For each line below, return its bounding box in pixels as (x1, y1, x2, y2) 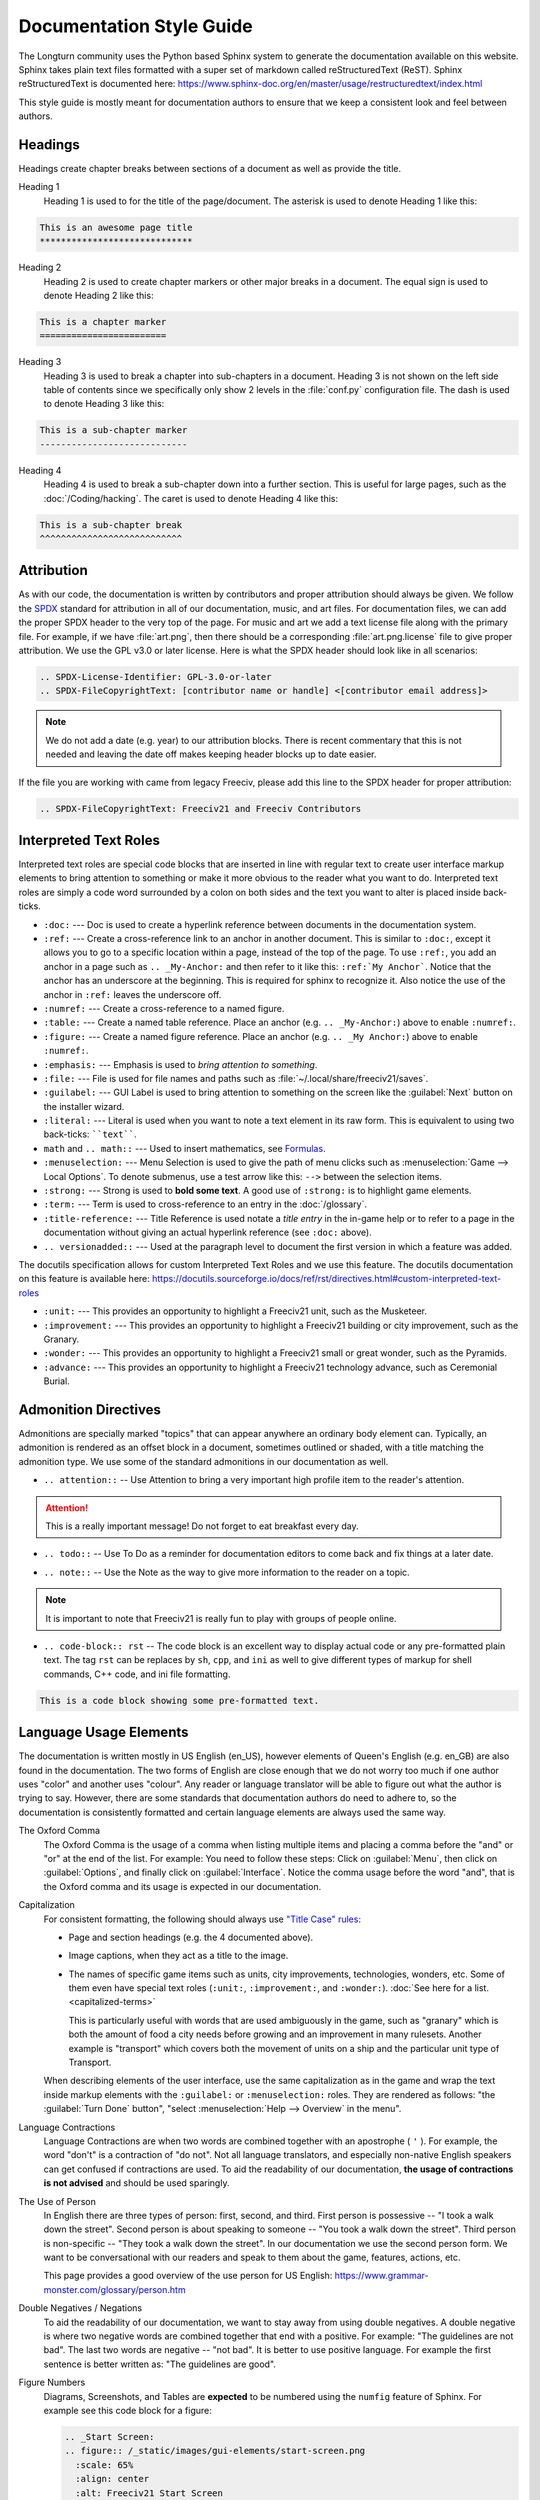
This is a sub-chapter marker (39, 425, 188, 436)
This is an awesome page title (39, 221, 194, 233)
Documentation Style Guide (18, 15, 254, 37)
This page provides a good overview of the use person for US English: (43, 2270, 333, 2282)
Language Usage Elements (18, 1724, 189, 1741)
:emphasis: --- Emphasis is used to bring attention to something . (43, 1058, 318, 1070)
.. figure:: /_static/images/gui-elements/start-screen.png (64, 2445, 366, 2457)
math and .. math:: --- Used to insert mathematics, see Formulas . (43, 1142, 326, 1154)
